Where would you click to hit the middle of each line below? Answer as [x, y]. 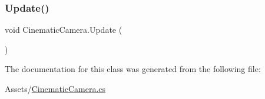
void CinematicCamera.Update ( [64, 30]
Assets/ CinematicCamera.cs [55, 88]
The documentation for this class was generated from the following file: [133, 69]
